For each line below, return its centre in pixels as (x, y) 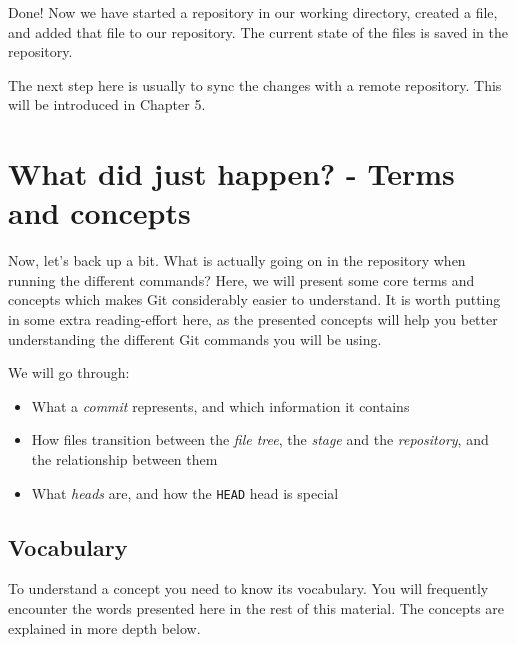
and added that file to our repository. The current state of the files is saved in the (258, 31)
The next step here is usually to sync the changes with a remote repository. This (255, 84)
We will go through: (69, 372)
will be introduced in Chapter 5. (107, 104)
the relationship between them (124, 459)
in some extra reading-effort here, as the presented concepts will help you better (253, 319)
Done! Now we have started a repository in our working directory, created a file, (253, 12)
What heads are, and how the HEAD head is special (185, 492)
